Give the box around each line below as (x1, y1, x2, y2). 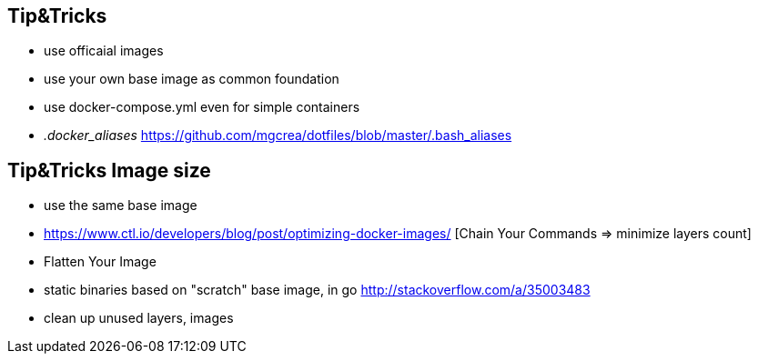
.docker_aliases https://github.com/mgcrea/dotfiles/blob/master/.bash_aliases (44, 127, 512, 144)
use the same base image (44, 197, 197, 214)
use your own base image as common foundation (44, 71, 339, 87)
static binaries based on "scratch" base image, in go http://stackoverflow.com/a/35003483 (44, 282, 591, 298)
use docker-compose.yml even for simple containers (44, 99, 360, 115)
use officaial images (44, 43, 164, 59)
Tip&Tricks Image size (7, 158, 211, 182)
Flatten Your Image (44, 254, 157, 270)
